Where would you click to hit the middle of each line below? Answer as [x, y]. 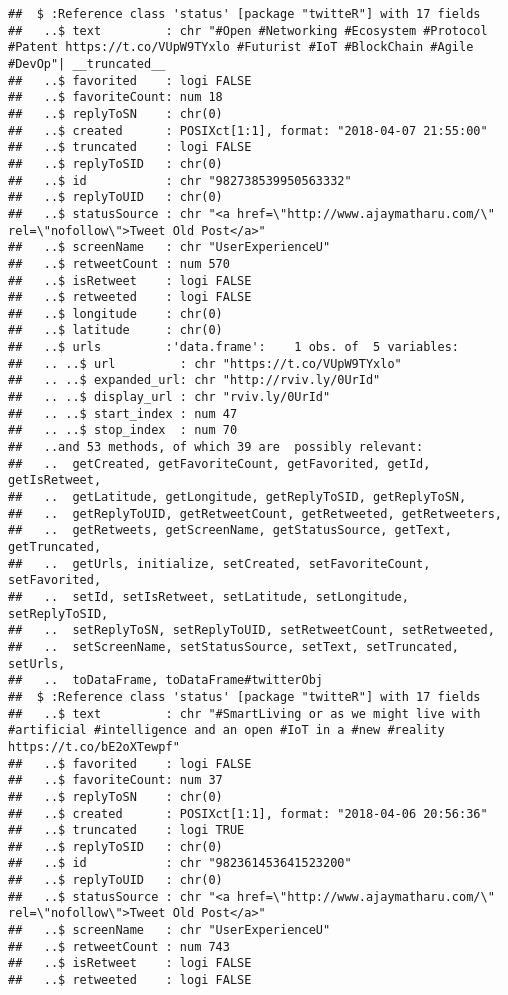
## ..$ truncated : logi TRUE [126, 830]
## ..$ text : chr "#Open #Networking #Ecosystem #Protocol [248, 30]
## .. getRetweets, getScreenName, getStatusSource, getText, [230, 530]
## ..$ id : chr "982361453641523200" [180, 863]
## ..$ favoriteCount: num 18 [115, 97]
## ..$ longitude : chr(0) [115, 313]
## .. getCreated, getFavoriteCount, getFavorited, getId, [219, 463]
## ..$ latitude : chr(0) [115, 330]
